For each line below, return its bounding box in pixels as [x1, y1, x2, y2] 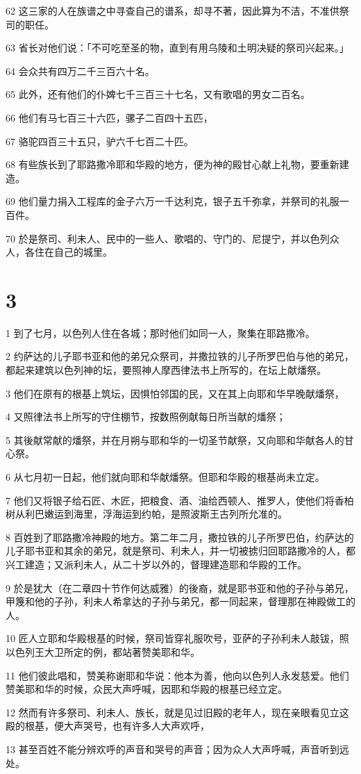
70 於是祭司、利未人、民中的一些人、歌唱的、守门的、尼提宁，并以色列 [6, 231, 330, 245]
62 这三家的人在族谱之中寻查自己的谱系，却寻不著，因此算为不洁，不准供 [6, 3, 339, 17]
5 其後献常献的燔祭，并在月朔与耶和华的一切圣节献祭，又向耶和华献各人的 [6, 432, 344, 447]
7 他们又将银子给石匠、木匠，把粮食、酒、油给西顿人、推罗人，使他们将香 [6, 493, 344, 507]
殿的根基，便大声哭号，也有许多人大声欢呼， [6, 718, 210, 733]
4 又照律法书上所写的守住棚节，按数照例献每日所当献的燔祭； [6, 409, 286, 424]
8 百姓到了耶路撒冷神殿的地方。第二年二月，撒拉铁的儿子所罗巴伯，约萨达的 [6, 529, 354, 544]
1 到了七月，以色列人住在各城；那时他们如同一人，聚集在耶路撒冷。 [6, 325, 315, 340]
